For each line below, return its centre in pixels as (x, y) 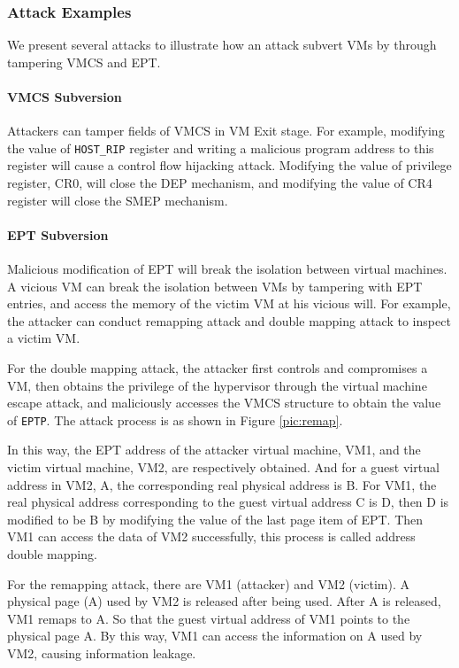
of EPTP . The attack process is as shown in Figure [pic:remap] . (175, 419)
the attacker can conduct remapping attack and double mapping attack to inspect (229, 320)
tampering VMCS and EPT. (84, 62)
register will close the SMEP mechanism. (118, 200)
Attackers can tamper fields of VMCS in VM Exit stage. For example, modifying (226, 131)
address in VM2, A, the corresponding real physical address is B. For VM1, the (222, 484)
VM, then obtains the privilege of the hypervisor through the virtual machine (217, 385)
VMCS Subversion (65, 97)
